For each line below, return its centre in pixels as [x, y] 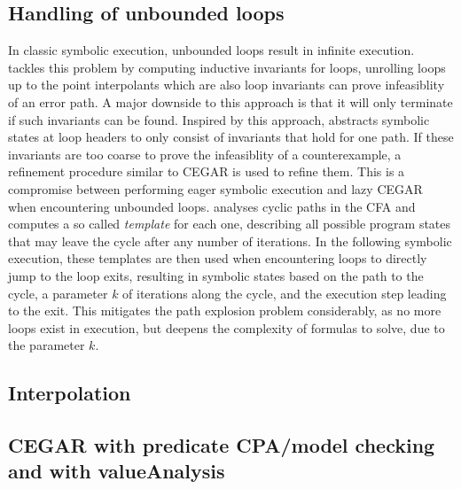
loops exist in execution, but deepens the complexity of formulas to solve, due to [227, 327]
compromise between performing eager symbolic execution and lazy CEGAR [215, 188]
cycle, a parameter [58, 293]
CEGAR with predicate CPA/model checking [222, 445]
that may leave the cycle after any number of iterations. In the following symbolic [230, 241]
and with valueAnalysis [117, 471]
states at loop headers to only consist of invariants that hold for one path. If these [231, 137]
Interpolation [70, 393]
